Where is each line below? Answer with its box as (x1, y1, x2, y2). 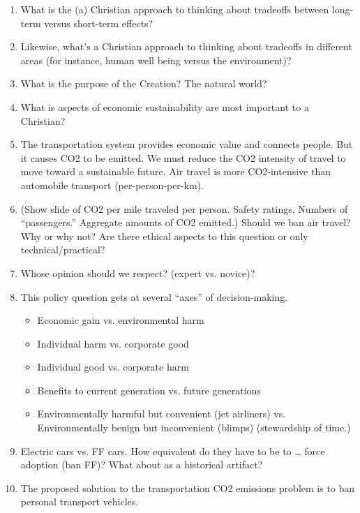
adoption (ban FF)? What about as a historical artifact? (20, 457, 263, 472)
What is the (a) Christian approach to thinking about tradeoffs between (20, 2, 329, 16)
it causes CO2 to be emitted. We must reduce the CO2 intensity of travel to (20, 150, 346, 165)
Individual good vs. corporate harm (37, 359, 189, 374)
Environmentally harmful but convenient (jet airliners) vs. (37, 406, 286, 421)
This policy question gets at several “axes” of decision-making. (20, 289, 288, 304)
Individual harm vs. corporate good (37, 336, 189, 350)
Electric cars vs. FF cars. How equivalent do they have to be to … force (20, 443, 325, 458)
